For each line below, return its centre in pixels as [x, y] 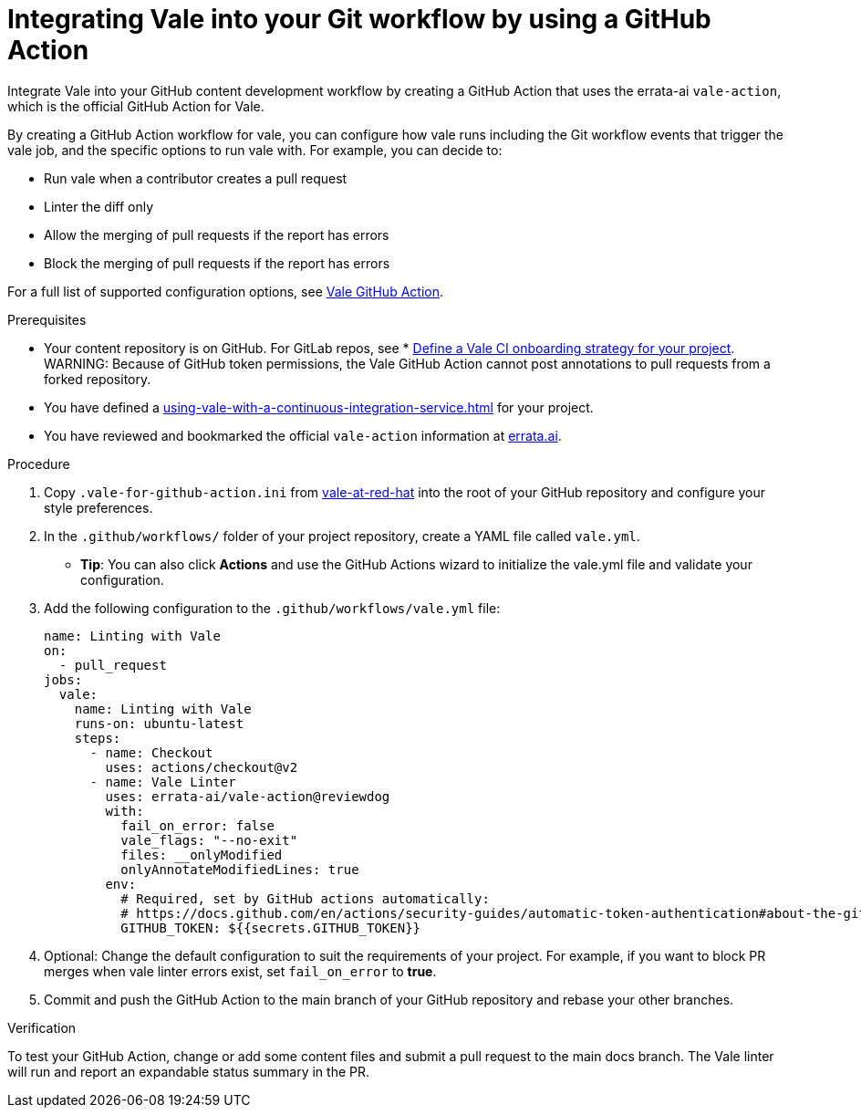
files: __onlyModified [202, 854]
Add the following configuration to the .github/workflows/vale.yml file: [272, 608]
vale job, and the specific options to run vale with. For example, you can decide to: [255, 150]
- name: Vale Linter [163, 782]
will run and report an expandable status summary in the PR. [189, 1071]
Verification [42, 1027]
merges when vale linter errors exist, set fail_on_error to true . [240, 971]
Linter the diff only [99, 206]
